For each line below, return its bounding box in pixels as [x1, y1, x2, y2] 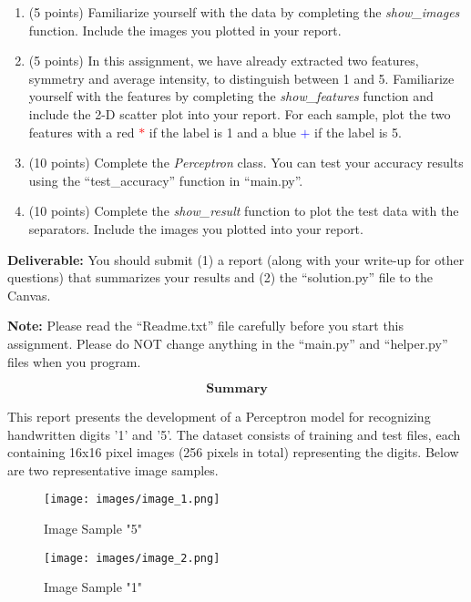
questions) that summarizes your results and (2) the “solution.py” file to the [7, 268, 433, 287]
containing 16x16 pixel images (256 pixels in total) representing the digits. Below [7, 443, 459, 462]
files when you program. [7, 352, 141, 371]
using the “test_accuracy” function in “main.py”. [28, 170, 303, 189]
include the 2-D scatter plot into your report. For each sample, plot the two [28, 104, 451, 123]
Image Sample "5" [44, 519, 143, 538]
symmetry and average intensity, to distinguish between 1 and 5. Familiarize [28, 68, 455, 87]
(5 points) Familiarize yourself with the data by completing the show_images [28, 3, 460, 21]
